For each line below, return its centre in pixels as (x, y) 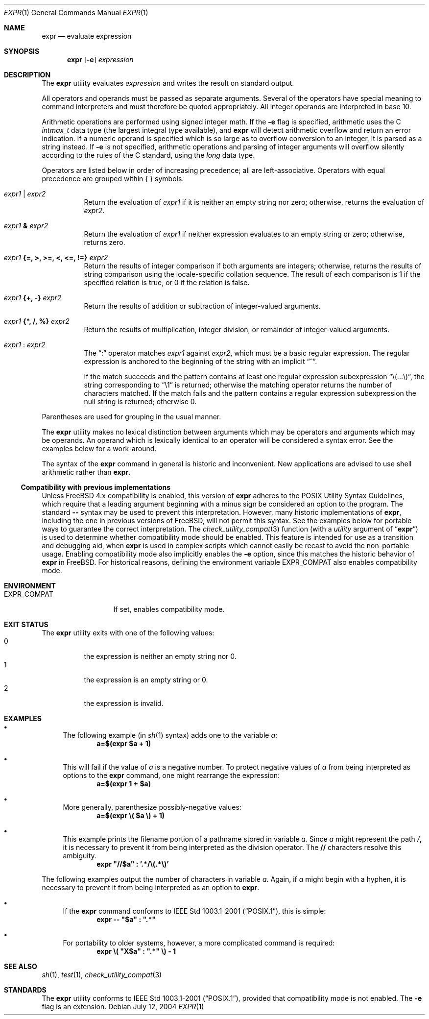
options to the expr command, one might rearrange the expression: (171, 775)
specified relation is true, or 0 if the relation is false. (167, 282)
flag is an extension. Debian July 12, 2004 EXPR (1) (123, 1007)
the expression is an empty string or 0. (146, 680)
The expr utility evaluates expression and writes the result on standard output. (168, 83)
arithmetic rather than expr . (86, 472)
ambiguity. (80, 856)
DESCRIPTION (27, 75)
